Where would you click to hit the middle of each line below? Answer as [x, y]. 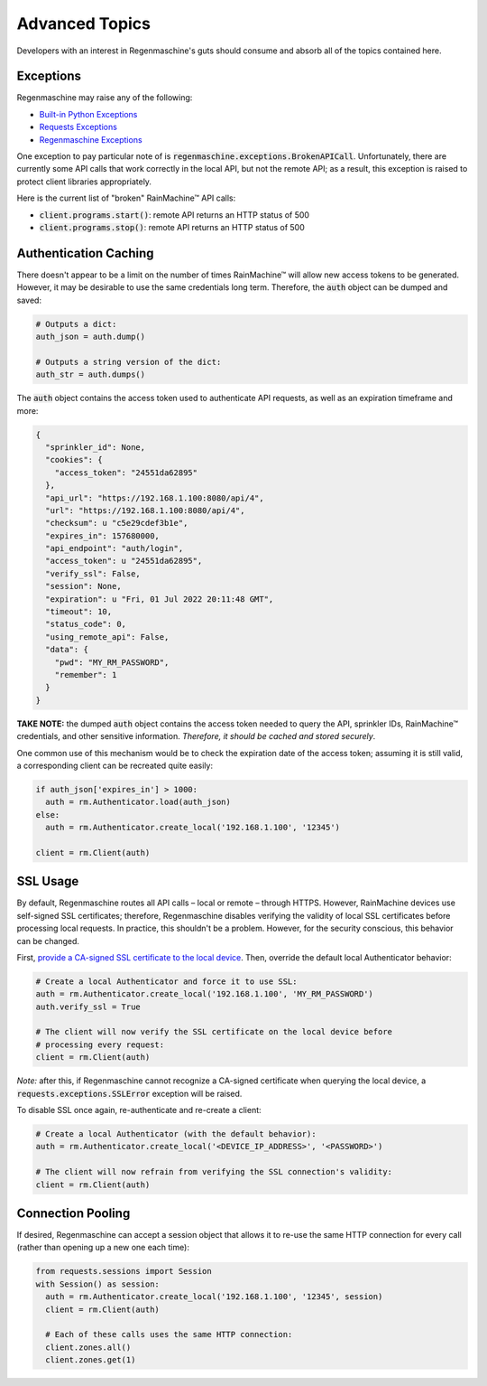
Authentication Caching [85, 253]
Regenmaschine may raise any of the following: [105, 98]
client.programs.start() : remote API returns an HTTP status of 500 [175, 215]
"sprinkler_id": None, [96, 447]
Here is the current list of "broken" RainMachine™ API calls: [126, 198]
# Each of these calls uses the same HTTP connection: [169, 1334]
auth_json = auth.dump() [91, 337]
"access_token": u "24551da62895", [124, 561]
